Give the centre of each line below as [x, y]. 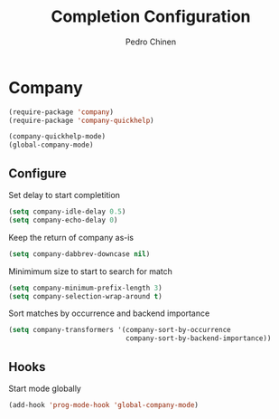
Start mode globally [45, 388]
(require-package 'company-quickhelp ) [81, 120]
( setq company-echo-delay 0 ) [63, 220]
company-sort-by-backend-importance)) [198, 338]
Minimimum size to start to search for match [90, 271]
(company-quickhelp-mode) [57, 137]
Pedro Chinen [151, 42]
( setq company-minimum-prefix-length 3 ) [86, 288]
